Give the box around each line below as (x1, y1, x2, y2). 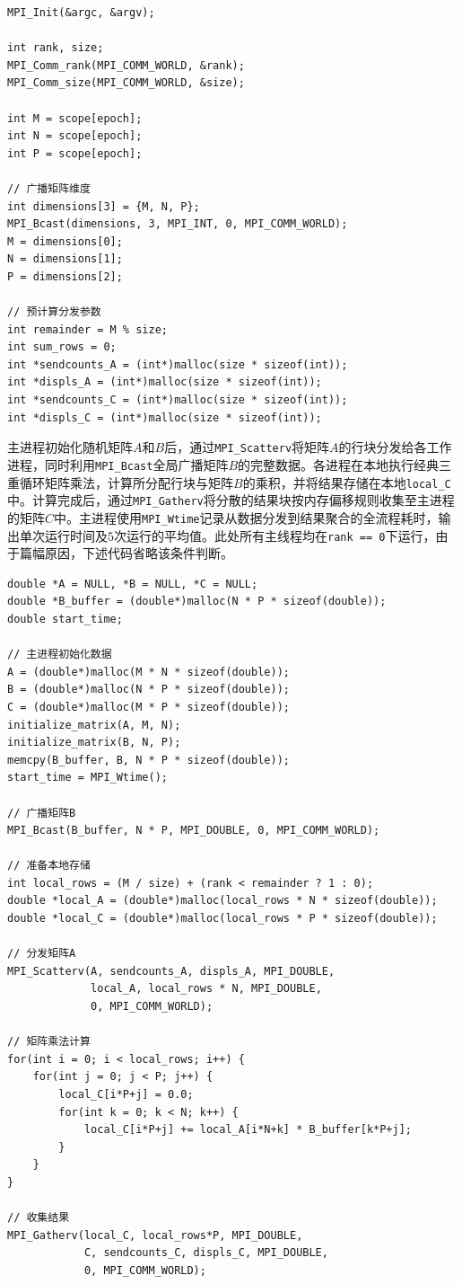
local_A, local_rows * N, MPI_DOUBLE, (91, 982, 322, 996)
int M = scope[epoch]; (7, 111, 143, 125)
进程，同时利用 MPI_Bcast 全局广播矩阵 (7, 455, 229, 474)
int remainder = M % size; (7, 323, 168, 336)
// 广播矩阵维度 (7, 182, 91, 195)
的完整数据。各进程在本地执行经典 (238, 455, 440, 474)
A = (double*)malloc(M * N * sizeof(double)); (7, 665, 290, 678)
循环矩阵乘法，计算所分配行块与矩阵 (19, 473, 233, 491)
